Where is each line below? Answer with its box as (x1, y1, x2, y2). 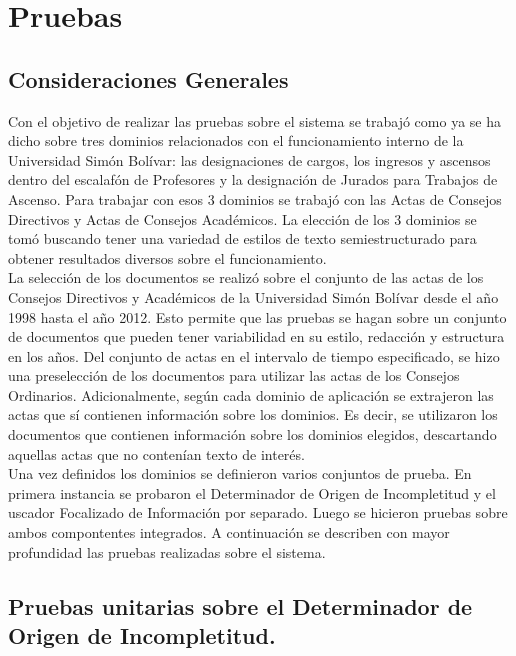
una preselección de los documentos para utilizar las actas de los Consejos (8, 365, 460, 386)
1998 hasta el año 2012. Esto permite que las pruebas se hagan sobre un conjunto (8, 306, 507, 327)
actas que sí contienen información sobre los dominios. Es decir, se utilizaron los (8, 404, 498, 425)
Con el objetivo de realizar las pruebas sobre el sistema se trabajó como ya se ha (8, 110, 501, 131)
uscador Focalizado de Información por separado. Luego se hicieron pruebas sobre (8, 502, 508, 523)
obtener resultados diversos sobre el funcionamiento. (8, 247, 327, 268)
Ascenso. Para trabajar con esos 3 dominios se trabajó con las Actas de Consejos (8, 188, 502, 209)
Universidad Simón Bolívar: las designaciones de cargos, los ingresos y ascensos (8, 149, 491, 170)
